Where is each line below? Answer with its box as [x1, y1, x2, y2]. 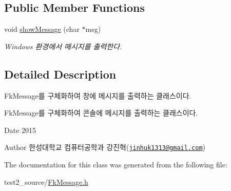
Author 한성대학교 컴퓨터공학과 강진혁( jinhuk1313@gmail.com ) [4, 142, 206, 152]
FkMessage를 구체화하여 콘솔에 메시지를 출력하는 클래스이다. [4, 107, 198, 118]
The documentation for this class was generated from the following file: [4, 159, 227, 170]
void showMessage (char [4, 24, 80, 34]
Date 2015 [4, 124, 36, 135]
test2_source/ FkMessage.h [4, 176, 88, 187]
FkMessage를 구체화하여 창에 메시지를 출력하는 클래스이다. [4, 90, 191, 101]
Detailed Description [4, 66, 117, 82]
